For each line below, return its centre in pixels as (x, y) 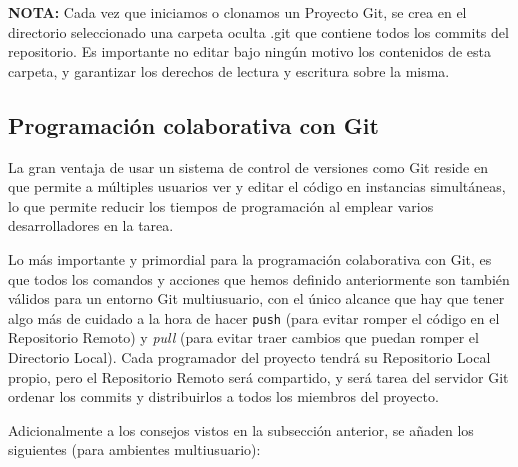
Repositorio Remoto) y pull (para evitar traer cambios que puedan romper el (243, 337)
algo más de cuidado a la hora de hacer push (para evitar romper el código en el (254, 317)
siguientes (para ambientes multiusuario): (134, 449)
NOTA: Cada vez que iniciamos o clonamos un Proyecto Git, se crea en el (237, 12)
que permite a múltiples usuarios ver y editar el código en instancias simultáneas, (257, 186)
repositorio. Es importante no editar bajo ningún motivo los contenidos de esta (249, 51)
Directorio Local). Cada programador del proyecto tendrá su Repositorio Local (249, 356)
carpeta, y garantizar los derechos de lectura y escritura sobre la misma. (229, 70)
